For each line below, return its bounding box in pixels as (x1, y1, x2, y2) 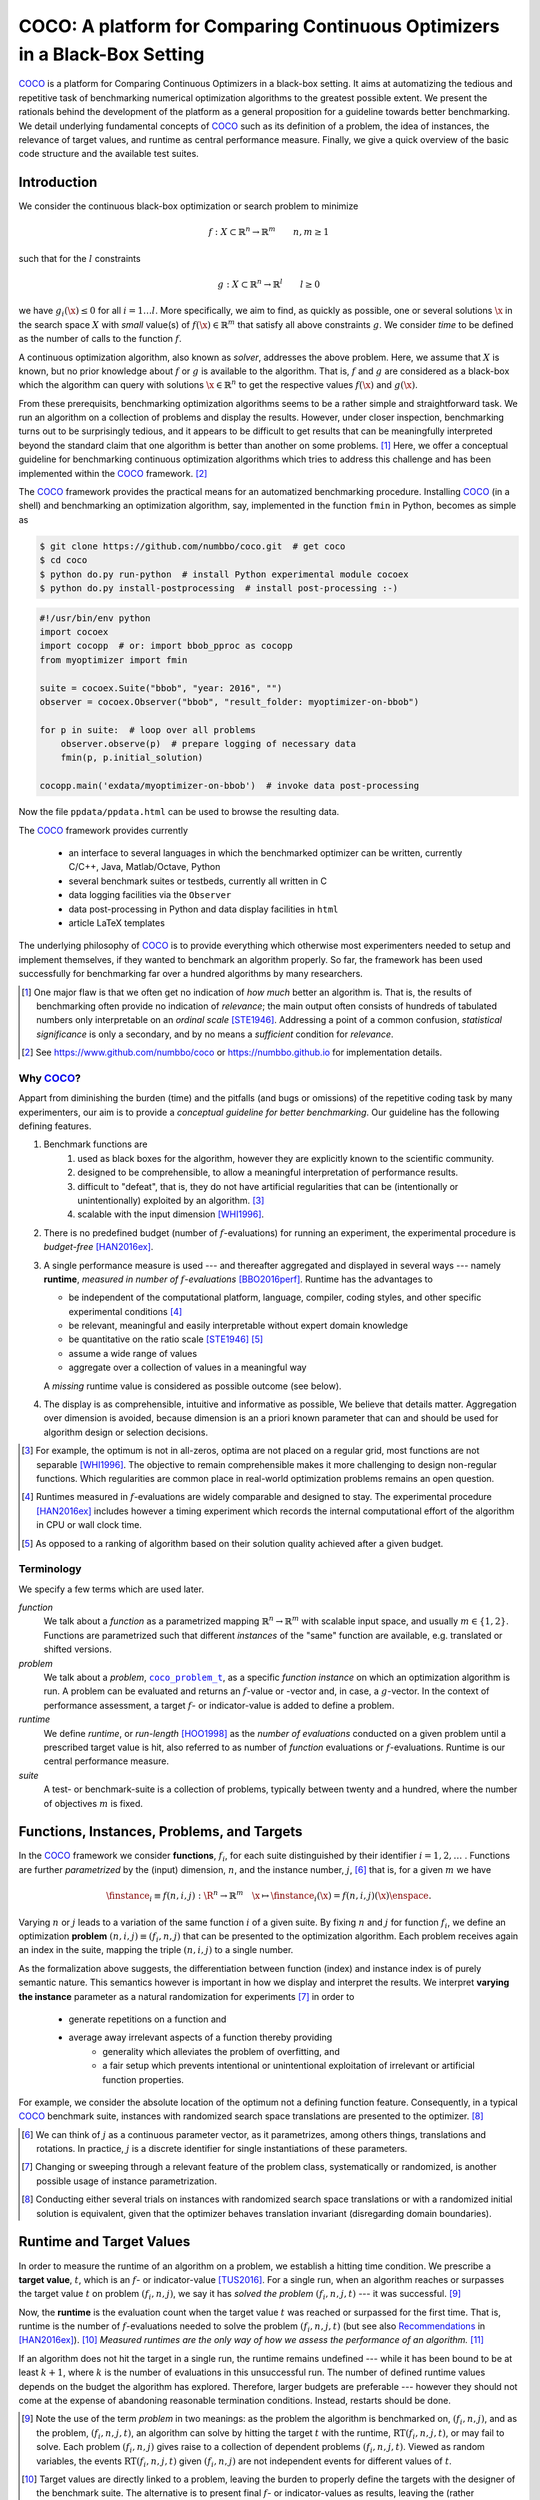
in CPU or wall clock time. (36, 1519, 142, 1531)
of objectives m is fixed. (43, 1797, 144, 1809)
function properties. (102, 2073, 185, 2085)
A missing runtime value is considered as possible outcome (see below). (43, 1380, 342, 1392)
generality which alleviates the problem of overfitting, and (102, 2045, 340, 2057)
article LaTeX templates (68, 916, 165, 929)
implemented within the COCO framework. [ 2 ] (18, 467, 208, 479)
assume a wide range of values (68, 1347, 198, 1359)
